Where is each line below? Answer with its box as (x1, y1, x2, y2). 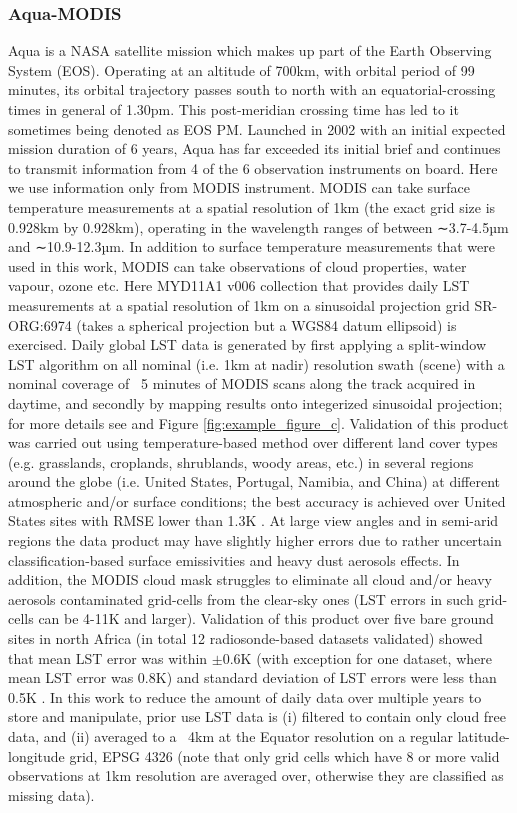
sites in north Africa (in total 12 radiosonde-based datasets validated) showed (8, 628, 483, 649)
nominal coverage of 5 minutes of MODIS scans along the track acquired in (8, 373, 476, 394)
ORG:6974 (8, 314, 72, 335)
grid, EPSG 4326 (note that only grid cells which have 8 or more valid (69, 745, 500, 766)
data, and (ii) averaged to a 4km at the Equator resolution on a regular (8, 726, 453, 746)
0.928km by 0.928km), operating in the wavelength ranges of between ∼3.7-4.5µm (8, 216, 509, 237)
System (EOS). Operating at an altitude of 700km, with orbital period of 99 (8, 59, 475, 80)
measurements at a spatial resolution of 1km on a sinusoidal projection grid (8, 294, 470, 315)
